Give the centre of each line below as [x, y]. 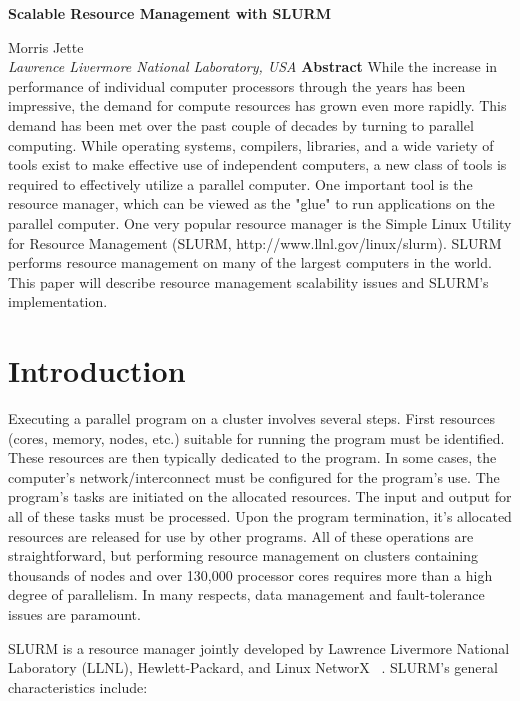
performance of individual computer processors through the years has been [237, 85]
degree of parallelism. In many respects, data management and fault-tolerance [246, 594]
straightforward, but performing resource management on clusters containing [243, 555]
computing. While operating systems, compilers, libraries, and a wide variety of [251, 144]
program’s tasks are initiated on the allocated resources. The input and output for [260, 496]
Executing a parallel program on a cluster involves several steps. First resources [252, 418]
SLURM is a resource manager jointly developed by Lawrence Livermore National [259, 647]
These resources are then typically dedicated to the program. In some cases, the [252, 457]
